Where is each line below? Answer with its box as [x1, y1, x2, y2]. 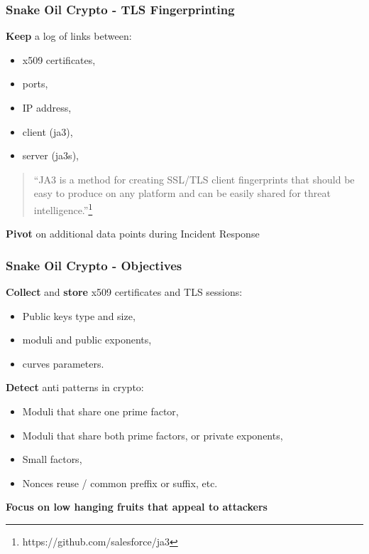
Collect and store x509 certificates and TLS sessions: [6, 284, 243, 299]
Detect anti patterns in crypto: [6, 380, 144, 395]
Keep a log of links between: [6, 28, 132, 43]
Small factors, [22, 452, 82, 467]
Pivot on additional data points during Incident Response [6, 226, 260, 241]
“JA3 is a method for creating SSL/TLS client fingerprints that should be [33, 171, 355, 186]
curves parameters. [22, 356, 104, 371]
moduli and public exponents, [22, 332, 152, 347]
